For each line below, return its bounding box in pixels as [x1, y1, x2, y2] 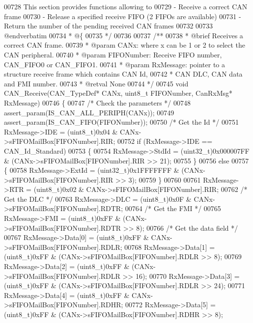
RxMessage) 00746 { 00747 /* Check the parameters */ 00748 [4, 97, 191, 108]
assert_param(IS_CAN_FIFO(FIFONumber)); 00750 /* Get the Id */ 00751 [4, 117, 239, 127]
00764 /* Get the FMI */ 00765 [125, 203, 221, 214]
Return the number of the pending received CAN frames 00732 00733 [4, 21, 213, 31]
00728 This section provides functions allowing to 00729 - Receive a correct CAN [4, 1, 248, 11]
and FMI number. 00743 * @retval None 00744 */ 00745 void [4, 78, 189, 88]
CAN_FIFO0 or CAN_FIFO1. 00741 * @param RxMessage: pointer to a [4, 59, 225, 69]
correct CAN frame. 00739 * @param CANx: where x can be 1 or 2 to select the [4, 40, 246, 50]
